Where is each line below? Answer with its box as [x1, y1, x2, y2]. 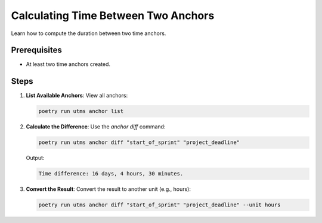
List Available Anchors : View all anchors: [26, 92, 128, 99]
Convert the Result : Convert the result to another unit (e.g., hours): [26, 186, 191, 193]
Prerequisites [11, 45, 62, 55]
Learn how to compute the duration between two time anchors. [11, 30, 166, 37]
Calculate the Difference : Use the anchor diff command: [26, 123, 166, 130]
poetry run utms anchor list [38, 108, 124, 115]
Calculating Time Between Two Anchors [11, 9, 215, 22]
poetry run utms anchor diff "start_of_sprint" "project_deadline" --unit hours [38, 202, 281, 208]
